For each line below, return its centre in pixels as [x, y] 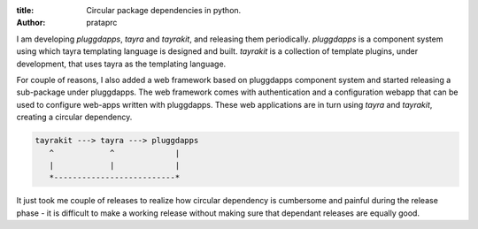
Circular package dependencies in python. [164, 10]
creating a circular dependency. [74, 117]
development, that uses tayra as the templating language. [121, 64]
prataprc [102, 23]
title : [25, 10]
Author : [31, 23]
